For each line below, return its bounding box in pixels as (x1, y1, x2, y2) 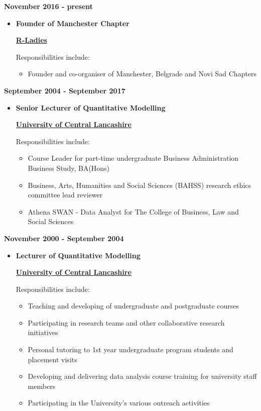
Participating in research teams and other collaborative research (28, 317, 225, 328)
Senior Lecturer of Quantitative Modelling (16, 102, 166, 113)
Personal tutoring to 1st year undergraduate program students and (28, 344, 233, 355)
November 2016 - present (4, 1, 93, 11)
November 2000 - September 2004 (4, 233, 124, 243)
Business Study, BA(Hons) (28, 162, 110, 173)
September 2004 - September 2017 (4, 85, 125, 95)
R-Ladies (16, 35, 47, 45)
